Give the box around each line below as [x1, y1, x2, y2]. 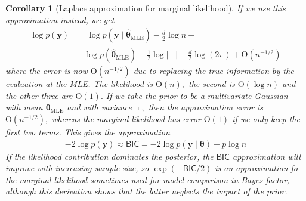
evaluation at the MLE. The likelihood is [5, 78, 153, 90]
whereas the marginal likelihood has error [52, 113, 201, 125]
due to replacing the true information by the [133, 64, 294, 77]
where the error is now [5, 64, 88, 77]
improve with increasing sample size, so [5, 162, 149, 174]
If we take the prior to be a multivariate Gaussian [106, 89, 288, 101]
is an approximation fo [215, 162, 298, 174]
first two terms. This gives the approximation [5, 126, 170, 138]
